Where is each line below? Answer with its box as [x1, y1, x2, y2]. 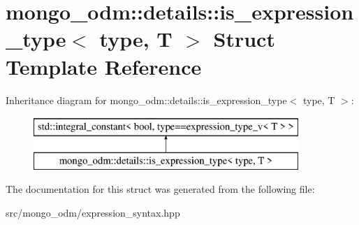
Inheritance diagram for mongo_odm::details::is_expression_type [6, 92, 287, 107]
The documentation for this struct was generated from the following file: [6, 182, 315, 196]
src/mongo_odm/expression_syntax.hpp [6, 205, 180, 219]
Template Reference [6, 52, 202, 80]
